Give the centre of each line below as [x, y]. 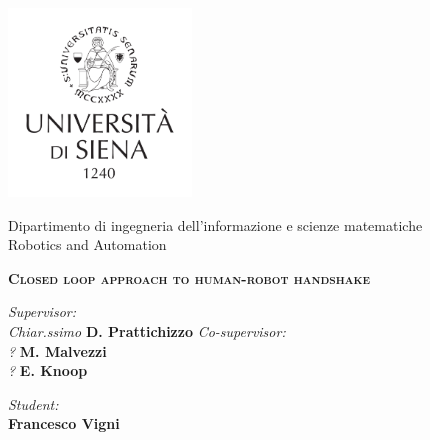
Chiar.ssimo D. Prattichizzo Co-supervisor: [147, 330]
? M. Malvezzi [57, 350]
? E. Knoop [48, 370]
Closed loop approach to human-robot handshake [189, 277]
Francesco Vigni [64, 423]
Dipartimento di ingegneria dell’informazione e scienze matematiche [215, 224]
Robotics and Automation [87, 244]
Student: [33, 403]
